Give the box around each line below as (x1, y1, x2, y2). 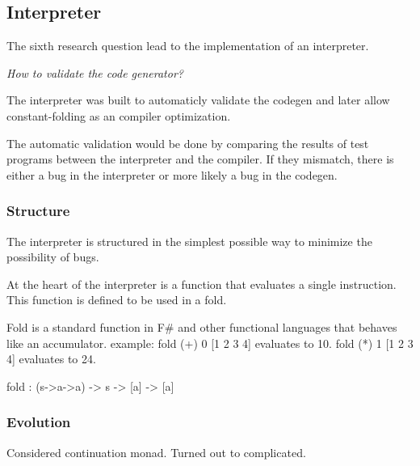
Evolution (6, 412, 71, 432)
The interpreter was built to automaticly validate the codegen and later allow (6, 91, 390, 108)
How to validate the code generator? (6, 64, 183, 81)
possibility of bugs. (6, 248, 99, 265)
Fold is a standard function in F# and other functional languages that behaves (6, 318, 397, 335)
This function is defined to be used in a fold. (6, 291, 227, 308)
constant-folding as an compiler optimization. (6, 107, 231, 124)
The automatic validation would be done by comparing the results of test (6, 134, 369, 151)
